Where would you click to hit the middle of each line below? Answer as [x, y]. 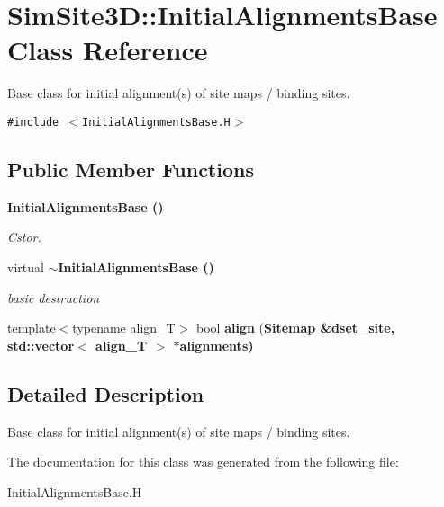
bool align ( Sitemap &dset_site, [295, 328]
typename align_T [124, 328]
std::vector [41, 345]
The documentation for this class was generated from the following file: [203, 462]
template [32, 328]
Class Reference [108, 50]
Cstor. [24, 237]
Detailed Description [106, 393]
